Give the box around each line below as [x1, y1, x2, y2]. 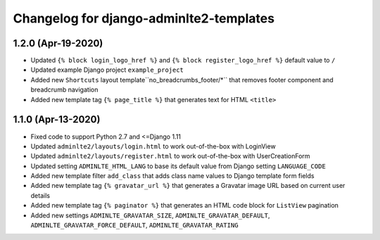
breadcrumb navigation [30, 85, 99, 94]
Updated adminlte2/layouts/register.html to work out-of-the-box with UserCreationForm [30, 152, 310, 160]
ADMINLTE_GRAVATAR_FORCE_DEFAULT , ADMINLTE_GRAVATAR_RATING [30, 221, 239, 229]
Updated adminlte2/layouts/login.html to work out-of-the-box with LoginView [30, 141, 276, 151]
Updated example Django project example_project [30, 65, 184, 74]
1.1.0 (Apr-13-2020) [13, 113, 101, 126]
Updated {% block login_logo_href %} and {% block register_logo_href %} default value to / [30, 56, 336, 65]
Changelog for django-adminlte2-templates [13, 11, 274, 26]
